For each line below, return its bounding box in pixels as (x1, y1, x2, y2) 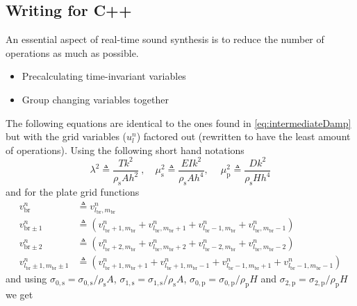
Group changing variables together (22, 92, 169, 106)
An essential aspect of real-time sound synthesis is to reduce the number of (6, 32, 324, 46)
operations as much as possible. (6, 45, 139, 60)
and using (6, 271, 47, 286)
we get (6, 287, 33, 302)
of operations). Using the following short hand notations (6, 142, 244, 157)
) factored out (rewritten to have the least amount (136, 129, 351, 144)
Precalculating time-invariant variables (22, 69, 186, 83)
